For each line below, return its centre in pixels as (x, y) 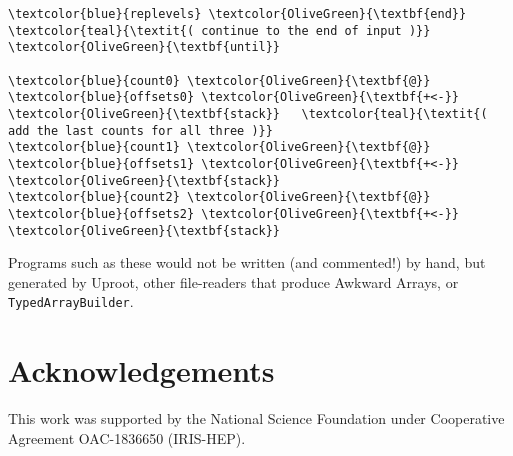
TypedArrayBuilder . (71, 301)
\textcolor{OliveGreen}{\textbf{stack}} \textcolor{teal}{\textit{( (248, 113)
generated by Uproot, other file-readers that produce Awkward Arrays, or (233, 281)
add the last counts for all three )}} (140, 130)
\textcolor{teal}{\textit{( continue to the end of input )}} (219, 30)
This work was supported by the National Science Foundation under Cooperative (256, 418)
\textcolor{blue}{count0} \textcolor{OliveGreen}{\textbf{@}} (219, 80)
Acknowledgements (141, 370)
